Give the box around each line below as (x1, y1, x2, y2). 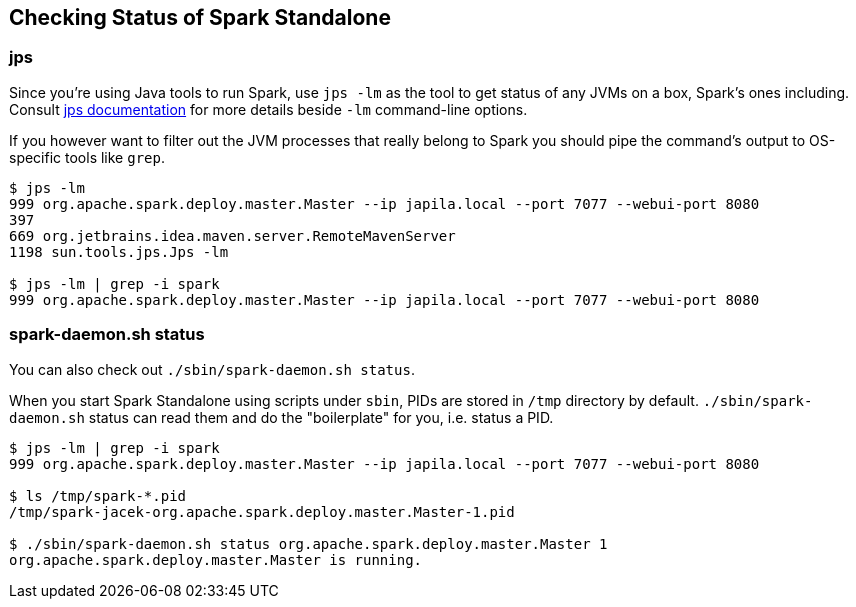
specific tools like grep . (9, 148, 165, 166)
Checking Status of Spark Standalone (9, 5, 391, 30)
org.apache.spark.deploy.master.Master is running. (9, 551, 423, 568)
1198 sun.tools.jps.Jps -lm (9, 243, 229, 260)
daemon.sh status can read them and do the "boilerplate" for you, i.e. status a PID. (9, 408, 554, 426)
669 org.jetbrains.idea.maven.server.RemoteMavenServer (9, 227, 456, 244)
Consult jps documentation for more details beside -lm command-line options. (9, 100, 528, 118)
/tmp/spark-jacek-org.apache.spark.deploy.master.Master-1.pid (9, 503, 515, 520)
